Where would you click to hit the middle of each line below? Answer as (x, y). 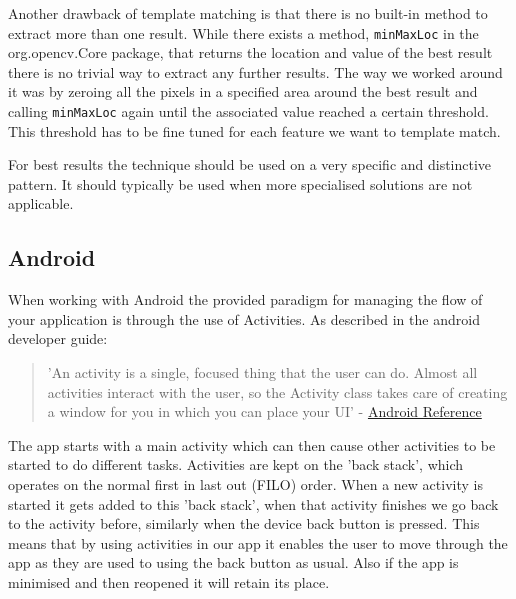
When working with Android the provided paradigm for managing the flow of (245, 299)
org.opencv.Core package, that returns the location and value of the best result (250, 52)
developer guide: (58, 338)
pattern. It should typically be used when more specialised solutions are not (240, 183)
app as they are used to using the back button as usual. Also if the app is (233, 562)
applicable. (41, 203)
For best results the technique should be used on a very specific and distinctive (250, 164)
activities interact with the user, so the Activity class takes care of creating (277, 391)
